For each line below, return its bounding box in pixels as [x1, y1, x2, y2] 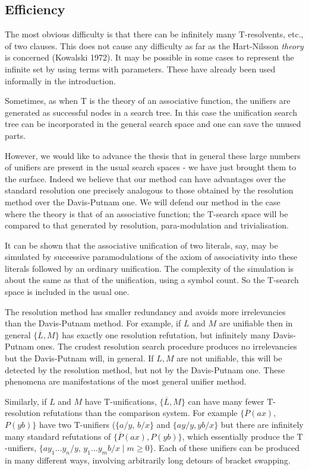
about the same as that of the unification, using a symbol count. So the [5, 274, 265, 286]
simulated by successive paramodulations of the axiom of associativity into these [5, 250, 298, 263]
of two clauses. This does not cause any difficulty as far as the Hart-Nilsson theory [5, 39, 304, 52]
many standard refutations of [5, 430, 111, 442]
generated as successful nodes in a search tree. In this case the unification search [5, 106, 297, 118]
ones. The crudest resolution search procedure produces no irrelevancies [36, 340, 297, 352]
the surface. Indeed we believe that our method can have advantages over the [5, 172, 286, 185]
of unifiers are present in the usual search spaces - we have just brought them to [5, 161, 297, 173]
